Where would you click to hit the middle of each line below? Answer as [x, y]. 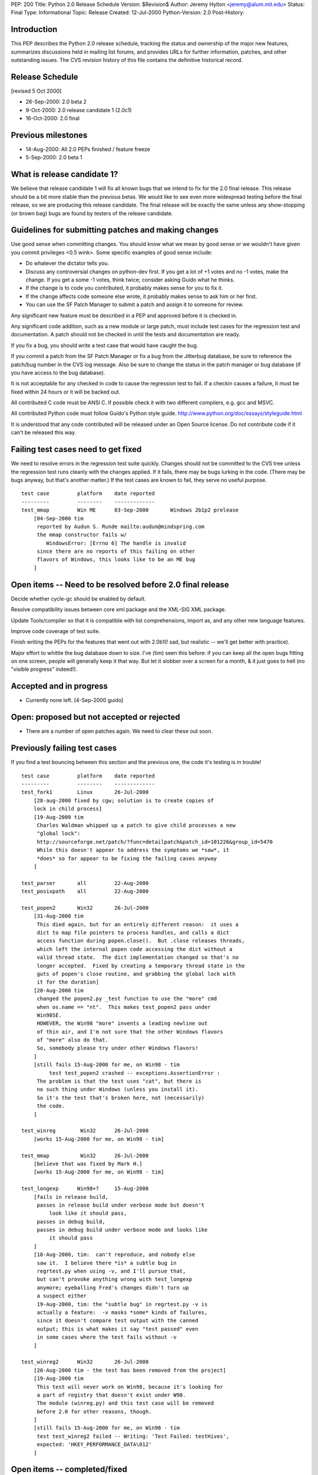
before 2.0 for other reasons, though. [95, 1411]
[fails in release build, [71, 1197]
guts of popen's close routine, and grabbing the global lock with [136, 974]
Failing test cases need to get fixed [76, 449]
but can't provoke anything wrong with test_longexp [115, 1279]
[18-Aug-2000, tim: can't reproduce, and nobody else [114, 1255]
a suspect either [62, 1296]
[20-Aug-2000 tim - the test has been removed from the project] [130, 1370]
